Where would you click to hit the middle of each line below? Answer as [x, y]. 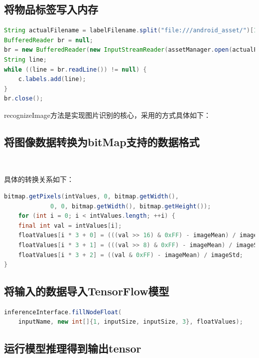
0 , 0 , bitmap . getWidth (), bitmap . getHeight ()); [131, 206]
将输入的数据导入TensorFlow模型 [87, 291]
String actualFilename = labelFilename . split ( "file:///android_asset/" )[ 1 [131, 31]
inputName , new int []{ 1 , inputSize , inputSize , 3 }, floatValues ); [130, 322]
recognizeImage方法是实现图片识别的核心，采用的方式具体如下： [107, 115]
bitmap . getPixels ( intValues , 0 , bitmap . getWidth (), [91, 196]
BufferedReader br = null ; [49, 40]
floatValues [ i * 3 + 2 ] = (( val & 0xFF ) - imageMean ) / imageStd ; [130, 255]
